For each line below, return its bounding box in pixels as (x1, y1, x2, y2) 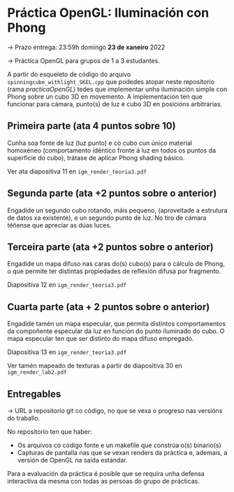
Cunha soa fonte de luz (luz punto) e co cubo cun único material (7, 139, 193, 147)
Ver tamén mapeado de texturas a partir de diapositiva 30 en (7, 362, 183, 370)
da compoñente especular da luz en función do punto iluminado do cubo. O (7, 327, 225, 335)
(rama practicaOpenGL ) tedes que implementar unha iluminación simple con (7, 85, 228, 93)
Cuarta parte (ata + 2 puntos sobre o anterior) (7, 301, 210, 313)
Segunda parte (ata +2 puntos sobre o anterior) (7, 188, 217, 199)
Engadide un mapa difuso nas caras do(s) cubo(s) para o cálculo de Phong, (7, 260, 225, 268)
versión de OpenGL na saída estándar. (17, 456, 128, 464)
